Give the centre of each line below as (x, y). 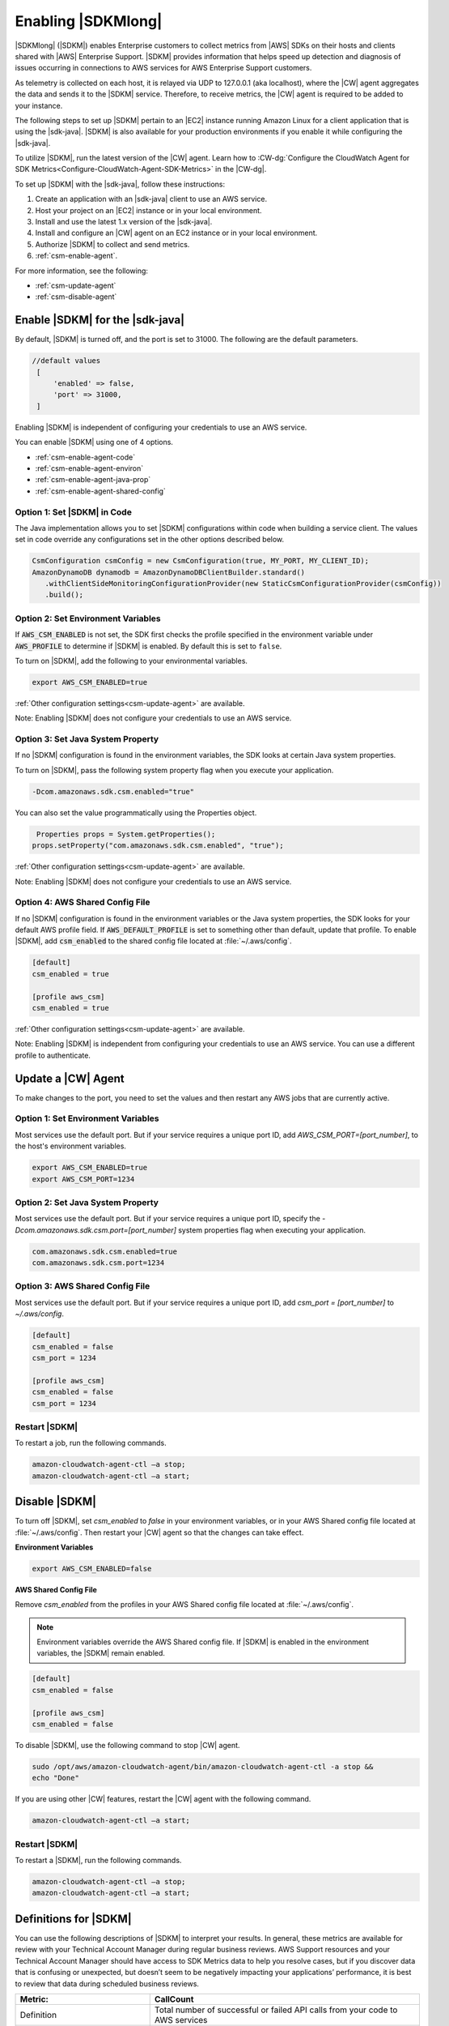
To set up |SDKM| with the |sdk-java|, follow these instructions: (120, 184)
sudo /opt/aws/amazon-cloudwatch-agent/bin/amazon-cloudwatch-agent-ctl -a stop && (203, 1767)
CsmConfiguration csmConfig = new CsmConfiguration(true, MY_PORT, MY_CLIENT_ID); (201, 561)
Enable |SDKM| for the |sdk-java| (100, 320)
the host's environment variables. (71, 1146)
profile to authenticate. (53, 1055)
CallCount (174, 1999)
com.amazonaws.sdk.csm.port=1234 (98, 1263)
